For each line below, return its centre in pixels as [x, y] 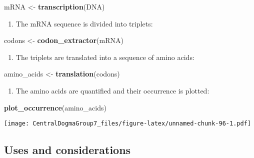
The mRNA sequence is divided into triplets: [84, 23]
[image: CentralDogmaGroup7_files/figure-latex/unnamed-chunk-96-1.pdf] [127, 124]
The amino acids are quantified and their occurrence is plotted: [112, 90]
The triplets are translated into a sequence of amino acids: [105, 57]
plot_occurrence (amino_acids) [55, 107]
